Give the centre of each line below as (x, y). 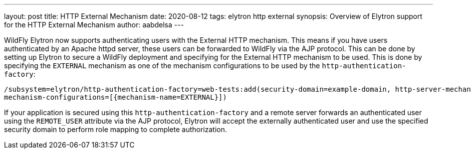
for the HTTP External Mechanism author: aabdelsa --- (94, 25)
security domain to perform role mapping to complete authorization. (116, 129)
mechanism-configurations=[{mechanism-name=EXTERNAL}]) (116, 97)
